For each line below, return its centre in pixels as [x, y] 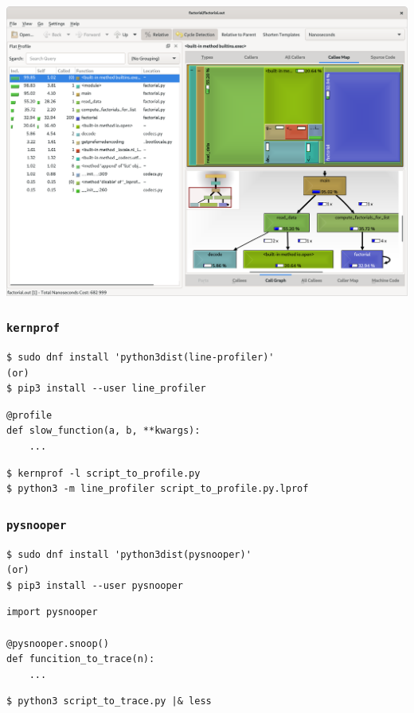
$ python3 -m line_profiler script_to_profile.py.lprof [158, 489]
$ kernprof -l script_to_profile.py [103, 473]
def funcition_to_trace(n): [81, 659]
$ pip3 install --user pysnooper [95, 585]
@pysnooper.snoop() [58, 643]
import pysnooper [52, 612]
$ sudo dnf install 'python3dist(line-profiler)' [141, 358]
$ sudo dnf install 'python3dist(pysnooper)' [129, 554]
